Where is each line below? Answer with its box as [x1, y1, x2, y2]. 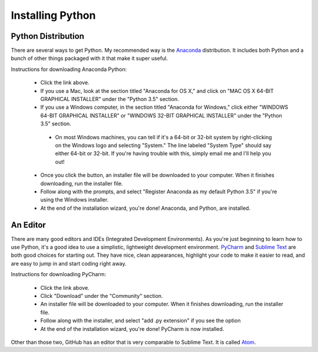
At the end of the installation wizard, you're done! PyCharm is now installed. [40, 325, 224, 332]
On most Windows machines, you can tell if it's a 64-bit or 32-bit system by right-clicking [55, 133, 272, 140]
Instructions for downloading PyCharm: [11, 271, 106, 278]
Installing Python [11, 9, 96, 22]
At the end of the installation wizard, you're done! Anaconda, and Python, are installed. [40, 205, 251, 212]
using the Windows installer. [40, 196, 109, 203]
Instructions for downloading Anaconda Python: [11, 65, 127, 73]
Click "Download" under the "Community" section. [40, 292, 163, 299]
